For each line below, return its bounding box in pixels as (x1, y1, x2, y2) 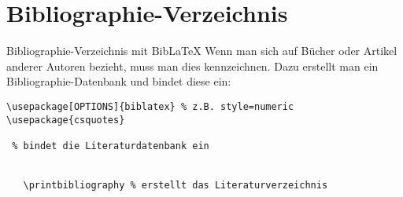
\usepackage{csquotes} (6, 114, 125, 126)
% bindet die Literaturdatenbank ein (12, 140, 209, 151)
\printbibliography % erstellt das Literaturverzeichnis (23, 179, 328, 191)
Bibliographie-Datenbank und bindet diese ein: (6, 73, 231, 89)
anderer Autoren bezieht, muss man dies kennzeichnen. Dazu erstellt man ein (6, 57, 379, 74)
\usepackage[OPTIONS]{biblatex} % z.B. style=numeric (6, 100, 294, 112)
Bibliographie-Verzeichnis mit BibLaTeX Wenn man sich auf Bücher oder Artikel (6, 42, 397, 59)
